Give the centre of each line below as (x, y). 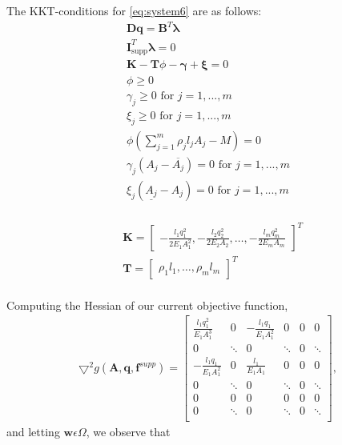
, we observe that (128, 432)
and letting (33, 432)
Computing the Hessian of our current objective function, (147, 305)
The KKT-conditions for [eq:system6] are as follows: (134, 10)
